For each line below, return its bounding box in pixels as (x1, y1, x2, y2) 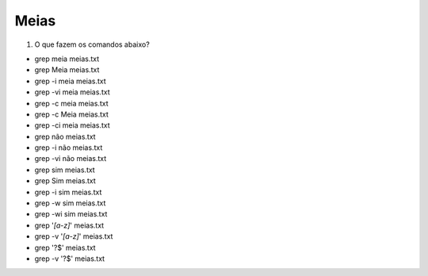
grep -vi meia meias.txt (34, 87, 110, 97)
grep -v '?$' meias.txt (34, 254, 105, 263)
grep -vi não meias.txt (34, 154, 107, 163)
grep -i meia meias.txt (34, 76, 106, 86)
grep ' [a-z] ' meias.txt (34, 220, 105, 230)
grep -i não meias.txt (34, 143, 103, 152)
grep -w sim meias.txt (34, 198, 106, 208)
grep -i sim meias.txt (34, 187, 102, 197)
